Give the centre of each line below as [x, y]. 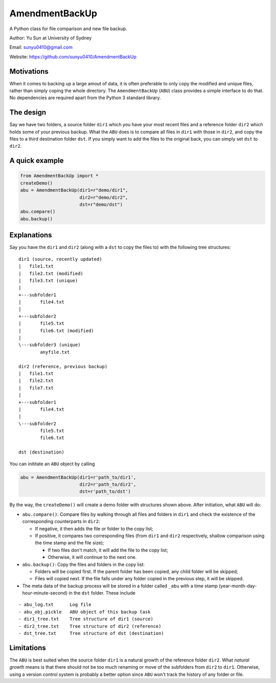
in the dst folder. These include [102, 593]
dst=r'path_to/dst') [105, 492]
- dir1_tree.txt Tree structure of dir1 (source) [86, 619]
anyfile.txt [55, 352]
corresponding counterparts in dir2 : [61, 521]
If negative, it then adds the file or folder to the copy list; [94, 529]
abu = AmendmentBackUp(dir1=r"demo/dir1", [74, 190]
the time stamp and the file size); [70, 543]
